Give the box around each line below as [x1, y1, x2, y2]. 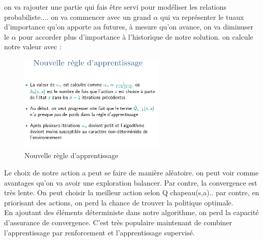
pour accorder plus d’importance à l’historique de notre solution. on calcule [18, 31, 253, 42]
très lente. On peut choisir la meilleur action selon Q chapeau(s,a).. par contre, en [4, 187, 259, 198]
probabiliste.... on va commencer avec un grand [4, 11, 151, 22]
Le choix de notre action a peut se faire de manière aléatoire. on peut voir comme [4, 167, 259, 178]
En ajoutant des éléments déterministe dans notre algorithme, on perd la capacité [4, 207, 259, 218]
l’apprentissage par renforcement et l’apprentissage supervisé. [4, 227, 195, 237]
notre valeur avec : [4, 41, 62, 52]
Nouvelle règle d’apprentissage [24, 150, 119, 161]
